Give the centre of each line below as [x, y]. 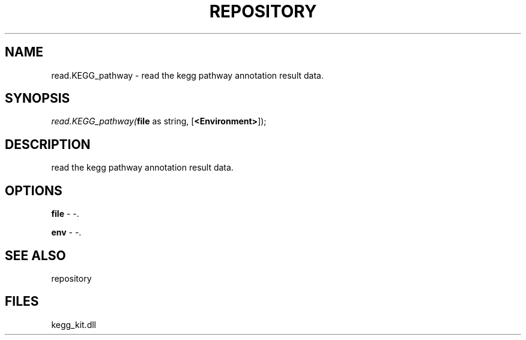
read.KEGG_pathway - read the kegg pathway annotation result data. [187, 75]
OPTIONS [34, 190]
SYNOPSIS [38, 99]
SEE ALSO [35, 255]
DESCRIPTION [48, 144]
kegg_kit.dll [74, 324]
